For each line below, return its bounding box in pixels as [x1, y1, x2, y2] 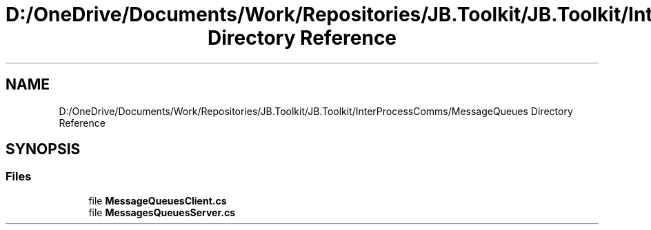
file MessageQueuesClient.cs [88, 194, 227, 207]
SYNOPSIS [6, 140, 81, 158]
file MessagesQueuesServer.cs [88, 206, 235, 218]
